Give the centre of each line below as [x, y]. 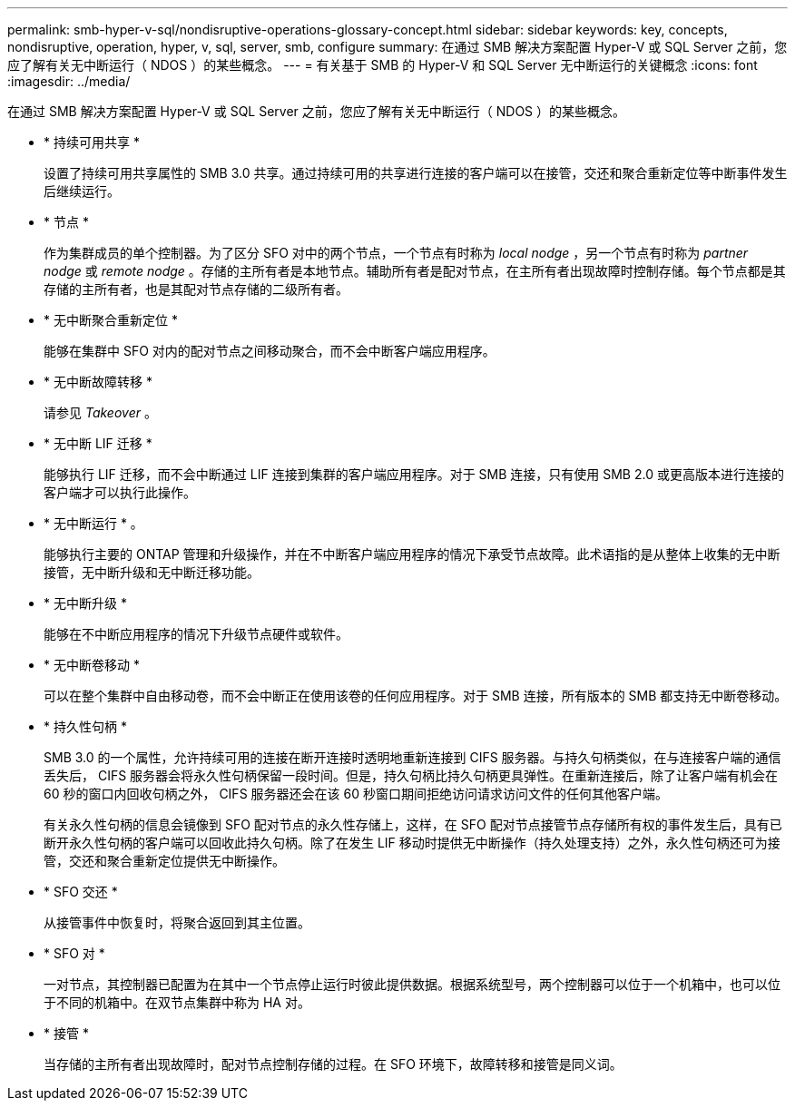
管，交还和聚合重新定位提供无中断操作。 [164, 861]
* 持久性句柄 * [85, 726]
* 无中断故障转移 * [98, 382]
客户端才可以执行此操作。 [120, 492]
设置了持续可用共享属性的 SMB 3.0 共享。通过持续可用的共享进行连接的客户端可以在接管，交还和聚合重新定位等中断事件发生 [416, 173]
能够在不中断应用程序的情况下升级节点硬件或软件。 [196, 634]
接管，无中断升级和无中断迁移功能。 [152, 572]
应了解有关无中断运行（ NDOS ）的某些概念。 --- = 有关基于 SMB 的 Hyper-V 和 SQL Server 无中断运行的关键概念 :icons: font [383, 65]
